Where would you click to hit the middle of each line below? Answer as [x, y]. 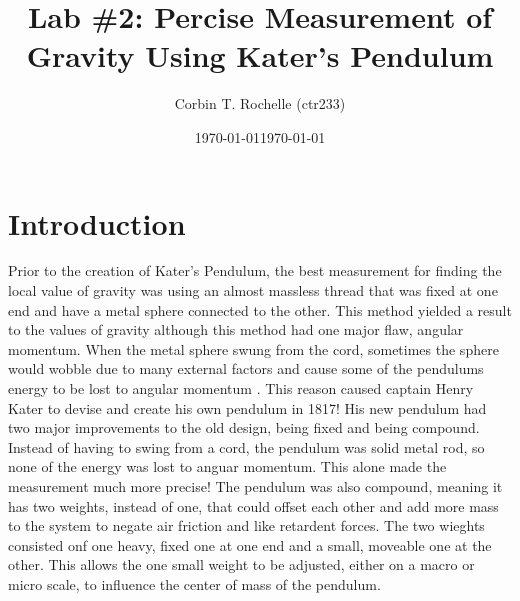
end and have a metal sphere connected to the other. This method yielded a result [260, 309]
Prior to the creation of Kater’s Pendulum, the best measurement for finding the [255, 270]
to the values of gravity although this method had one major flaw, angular [236, 329]
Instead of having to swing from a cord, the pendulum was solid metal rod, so [246, 446]
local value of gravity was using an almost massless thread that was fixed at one [253, 290]
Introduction [97, 222]
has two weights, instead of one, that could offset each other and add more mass [253, 505]
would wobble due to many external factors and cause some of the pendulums [246, 368]
